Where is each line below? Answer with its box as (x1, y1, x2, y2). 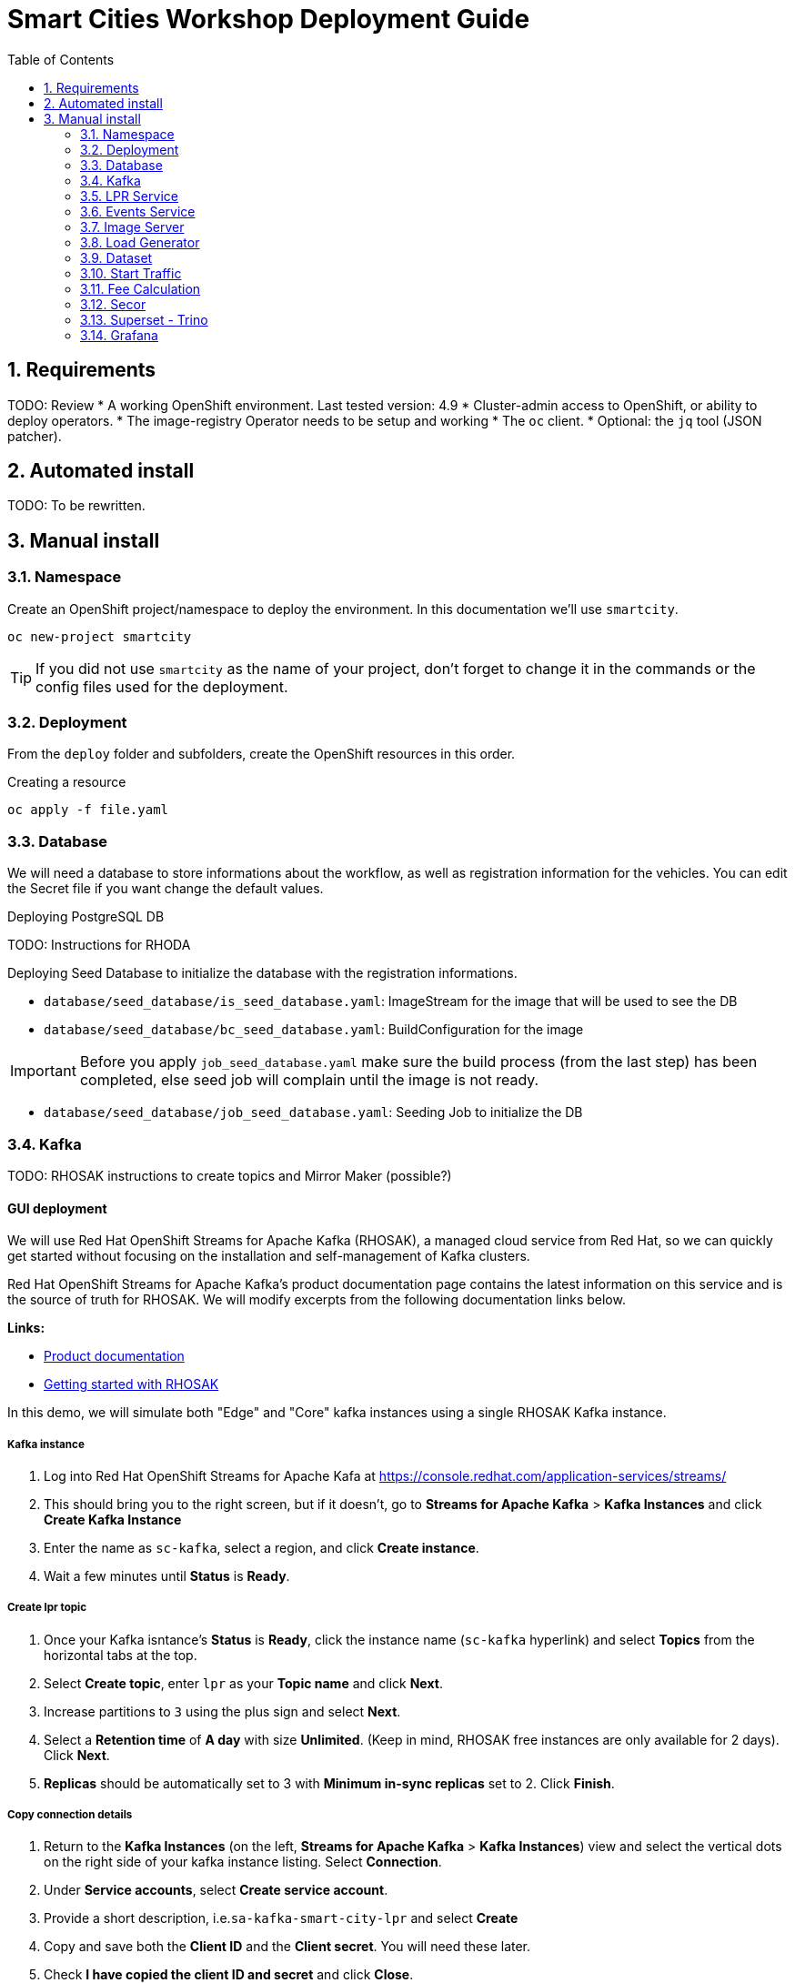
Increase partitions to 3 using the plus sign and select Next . (44, 1703, 401, 1719)
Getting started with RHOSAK (44, 1376, 219, 1393)
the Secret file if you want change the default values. (7, 881, 324, 897)
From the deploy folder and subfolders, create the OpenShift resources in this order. (7, 746, 516, 762)
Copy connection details (7, 1808, 133, 1822)
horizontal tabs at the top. (44, 1646, 197, 1663)
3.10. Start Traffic (80, 265, 182, 281)
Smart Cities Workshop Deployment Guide (7, 4, 530, 35)
